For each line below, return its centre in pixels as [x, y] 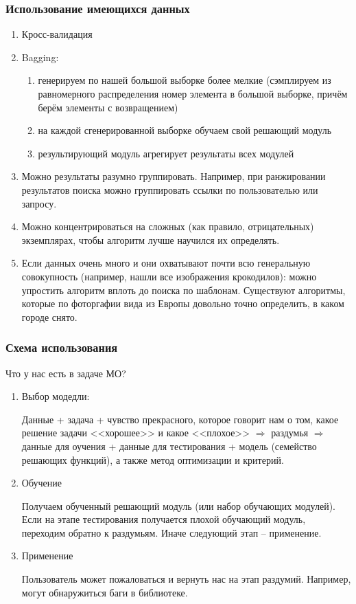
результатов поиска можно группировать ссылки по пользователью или [170, 189]
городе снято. [49, 316]
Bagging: [40, 57]
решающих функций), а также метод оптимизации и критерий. [153, 459]
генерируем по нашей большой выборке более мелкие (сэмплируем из [185, 80]
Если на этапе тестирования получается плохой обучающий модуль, [164, 519]
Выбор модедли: [56, 396]
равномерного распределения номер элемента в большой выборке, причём [193, 93]
